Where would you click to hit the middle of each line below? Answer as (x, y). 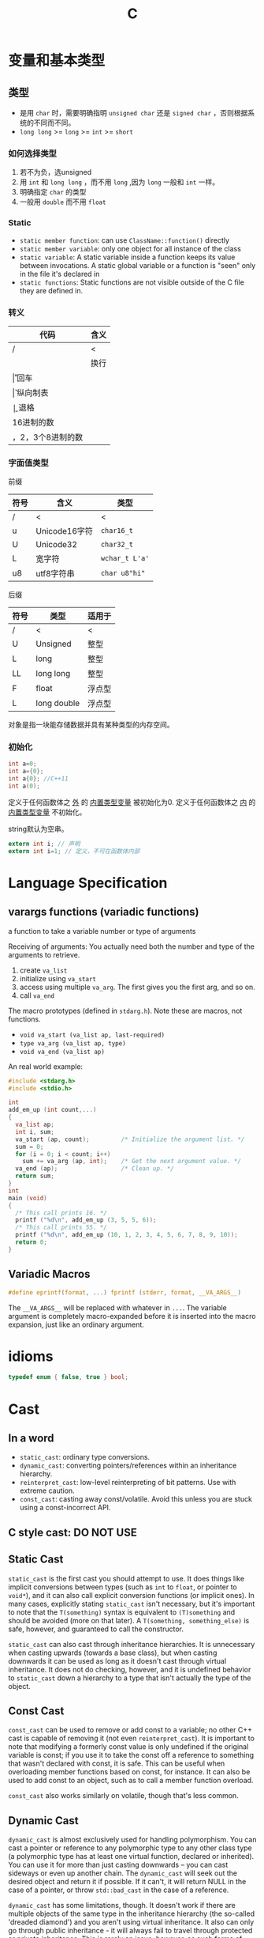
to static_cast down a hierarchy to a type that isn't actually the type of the (130, 1678)
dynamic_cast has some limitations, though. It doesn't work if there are (122, 1906)
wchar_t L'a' (125, 559)
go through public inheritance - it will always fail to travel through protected (130, 1931)
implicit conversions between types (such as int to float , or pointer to (123, 1587)
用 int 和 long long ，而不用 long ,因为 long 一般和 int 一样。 (119, 182)
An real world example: (46, 1066)
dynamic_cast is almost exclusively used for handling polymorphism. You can (132, 1840)
